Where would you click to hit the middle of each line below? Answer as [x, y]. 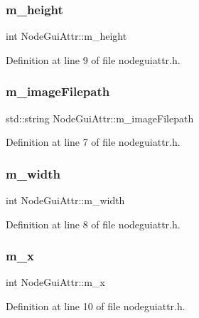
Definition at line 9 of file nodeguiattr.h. [93, 59]
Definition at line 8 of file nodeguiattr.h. [93, 224]
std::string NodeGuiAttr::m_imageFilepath [100, 118]
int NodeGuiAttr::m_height [66, 36]
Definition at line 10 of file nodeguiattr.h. [96, 306]
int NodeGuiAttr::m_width [65, 200]
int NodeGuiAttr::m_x [55, 282]
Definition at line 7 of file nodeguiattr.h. [93, 142]
